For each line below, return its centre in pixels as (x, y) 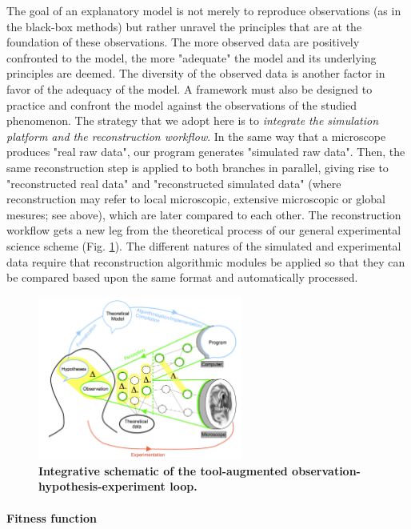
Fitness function (52, 517)
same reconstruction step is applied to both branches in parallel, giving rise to (198, 167)
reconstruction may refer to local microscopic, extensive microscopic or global (196, 199)
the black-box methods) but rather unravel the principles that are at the (184, 26)
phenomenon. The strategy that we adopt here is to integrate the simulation (193, 120)
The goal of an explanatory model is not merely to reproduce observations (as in (204, 10)
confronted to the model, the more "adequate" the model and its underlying (192, 57)
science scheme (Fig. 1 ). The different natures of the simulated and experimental (204, 245)
